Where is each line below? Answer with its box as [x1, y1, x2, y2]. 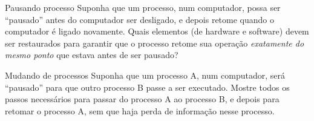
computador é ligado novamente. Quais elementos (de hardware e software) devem [5, 25, 309, 38]
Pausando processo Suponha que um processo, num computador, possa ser [5, 1, 281, 13]
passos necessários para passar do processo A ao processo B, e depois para [5, 93, 280, 105]
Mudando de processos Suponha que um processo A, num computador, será [5, 68, 286, 81]
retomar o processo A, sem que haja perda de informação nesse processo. [5, 104, 275, 117]
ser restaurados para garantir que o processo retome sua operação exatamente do [5, 36, 304, 49]
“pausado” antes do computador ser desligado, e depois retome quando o [5, 13, 274, 25]
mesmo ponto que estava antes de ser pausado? [5, 48, 178, 61]
